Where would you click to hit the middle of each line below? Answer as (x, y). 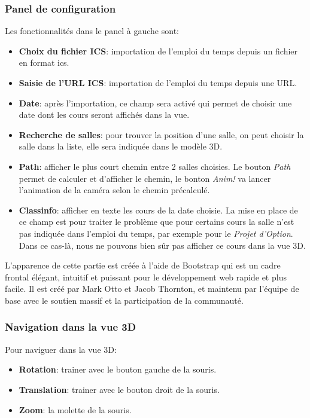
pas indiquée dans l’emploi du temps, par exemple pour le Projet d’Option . (156, 233)
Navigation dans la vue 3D (71, 327)
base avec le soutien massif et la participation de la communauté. (124, 300)
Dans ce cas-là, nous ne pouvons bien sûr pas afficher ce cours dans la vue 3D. (162, 245)
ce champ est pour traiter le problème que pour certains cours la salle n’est (156, 222)
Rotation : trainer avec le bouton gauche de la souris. (118, 369)
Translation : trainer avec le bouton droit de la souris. (119, 389)
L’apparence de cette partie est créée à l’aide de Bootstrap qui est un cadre (143, 265)
